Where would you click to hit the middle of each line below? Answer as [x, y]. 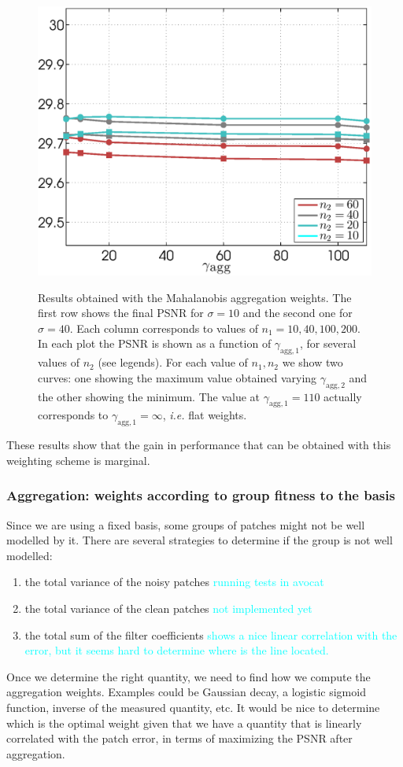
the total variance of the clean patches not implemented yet [168, 608]
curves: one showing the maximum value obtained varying [177, 377]
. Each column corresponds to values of [164, 328]
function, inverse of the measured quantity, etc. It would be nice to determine [193, 707]
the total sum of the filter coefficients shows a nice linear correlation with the [211, 634]
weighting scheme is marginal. [78, 460]
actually [343, 396]
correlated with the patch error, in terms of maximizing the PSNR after [179, 738]
